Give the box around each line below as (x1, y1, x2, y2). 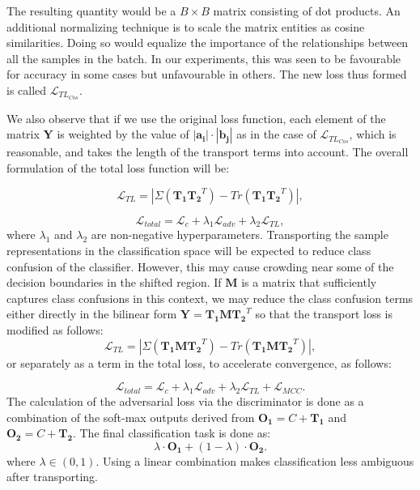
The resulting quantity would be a (6, 2, 176, 19)
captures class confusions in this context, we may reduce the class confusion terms (6, 289, 414, 306)
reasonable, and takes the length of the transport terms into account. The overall (6, 143, 409, 160)
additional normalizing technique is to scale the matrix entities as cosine (6, 18, 365, 35)
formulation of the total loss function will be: (6, 160, 230, 177)
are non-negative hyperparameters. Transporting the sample (91, 226, 388, 243)
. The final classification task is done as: (72, 424, 271, 441)
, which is (349, 126, 397, 143)
